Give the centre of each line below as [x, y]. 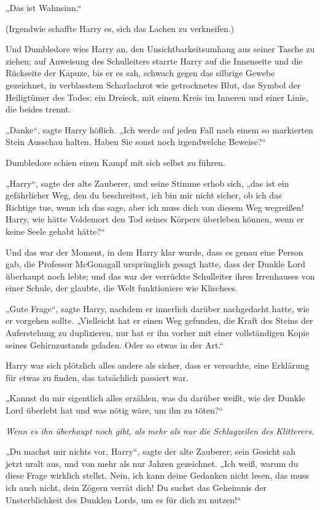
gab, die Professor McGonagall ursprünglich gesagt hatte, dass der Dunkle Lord [155, 264]
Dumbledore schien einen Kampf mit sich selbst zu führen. [115, 162]
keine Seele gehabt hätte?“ [55, 231]
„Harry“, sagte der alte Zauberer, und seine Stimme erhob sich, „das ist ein [147, 183]
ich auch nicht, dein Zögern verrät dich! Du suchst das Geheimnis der [136, 487]
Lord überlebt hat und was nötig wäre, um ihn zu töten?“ [114, 410]
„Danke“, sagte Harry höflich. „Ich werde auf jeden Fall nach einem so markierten [159, 129]
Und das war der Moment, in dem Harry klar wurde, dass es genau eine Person [154, 252]
